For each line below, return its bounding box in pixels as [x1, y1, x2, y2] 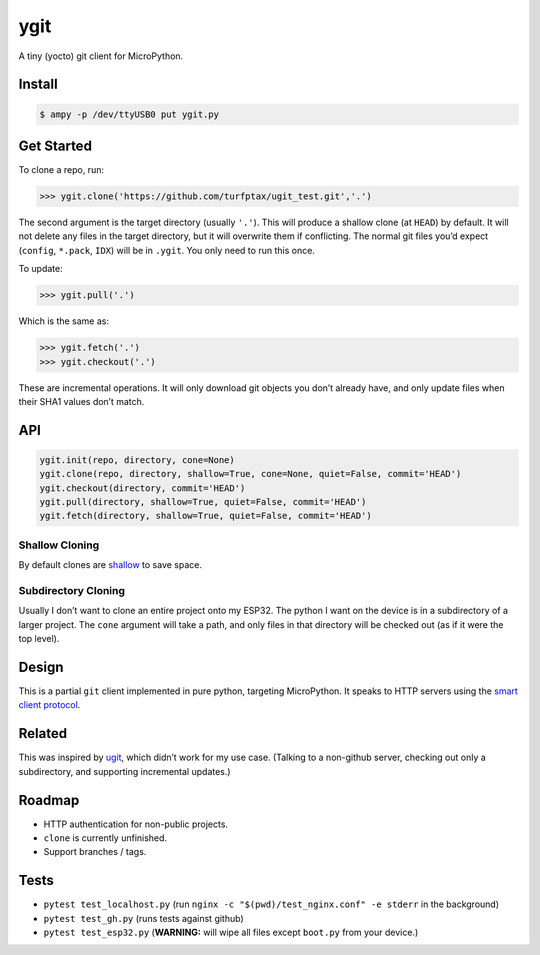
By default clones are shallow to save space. [18, 559, 202, 571]
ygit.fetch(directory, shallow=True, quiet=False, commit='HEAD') [39, 510, 372, 522]
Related [18, 725, 68, 742]
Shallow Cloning [18, 538, 100, 552]
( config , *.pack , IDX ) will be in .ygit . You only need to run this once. [18, 244, 315, 256]
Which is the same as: [18, 315, 110, 327]
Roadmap [18, 791, 80, 809]
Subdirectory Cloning [18, 583, 125, 597]
